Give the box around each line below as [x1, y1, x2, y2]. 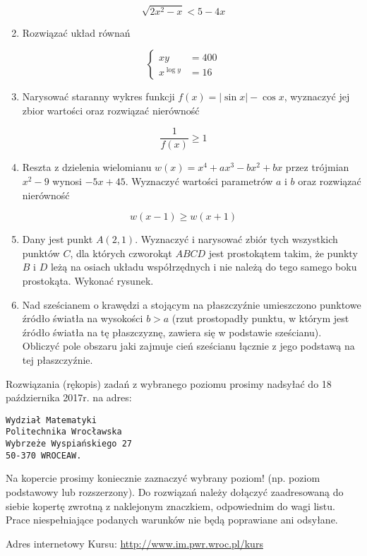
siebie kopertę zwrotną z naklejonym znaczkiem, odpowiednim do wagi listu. [6, 498, 335, 513]
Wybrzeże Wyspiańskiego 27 [6, 439, 132, 449]
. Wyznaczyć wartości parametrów [125, 173, 273, 188]
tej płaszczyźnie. [22, 352, 93, 367]
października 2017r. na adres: [6, 390, 132, 405]
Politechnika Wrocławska [6, 427, 122, 437]
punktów [22, 245, 60, 260]
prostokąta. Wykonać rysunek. [22, 273, 154, 288]
